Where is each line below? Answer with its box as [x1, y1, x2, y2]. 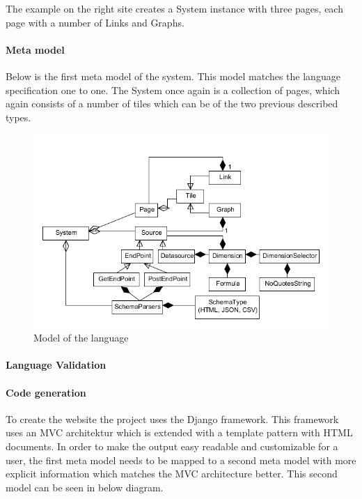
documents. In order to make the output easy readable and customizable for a [6, 438, 338, 453]
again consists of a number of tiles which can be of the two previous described [6, 96, 338, 111]
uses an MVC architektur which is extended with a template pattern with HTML [6, 425, 353, 440]
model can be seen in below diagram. [6, 479, 164, 494]
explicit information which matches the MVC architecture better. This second [6, 466, 338, 481]
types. [6, 109, 31, 124]
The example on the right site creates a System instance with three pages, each [6, 1, 343, 15]
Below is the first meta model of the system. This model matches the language [6, 68, 340, 83]
